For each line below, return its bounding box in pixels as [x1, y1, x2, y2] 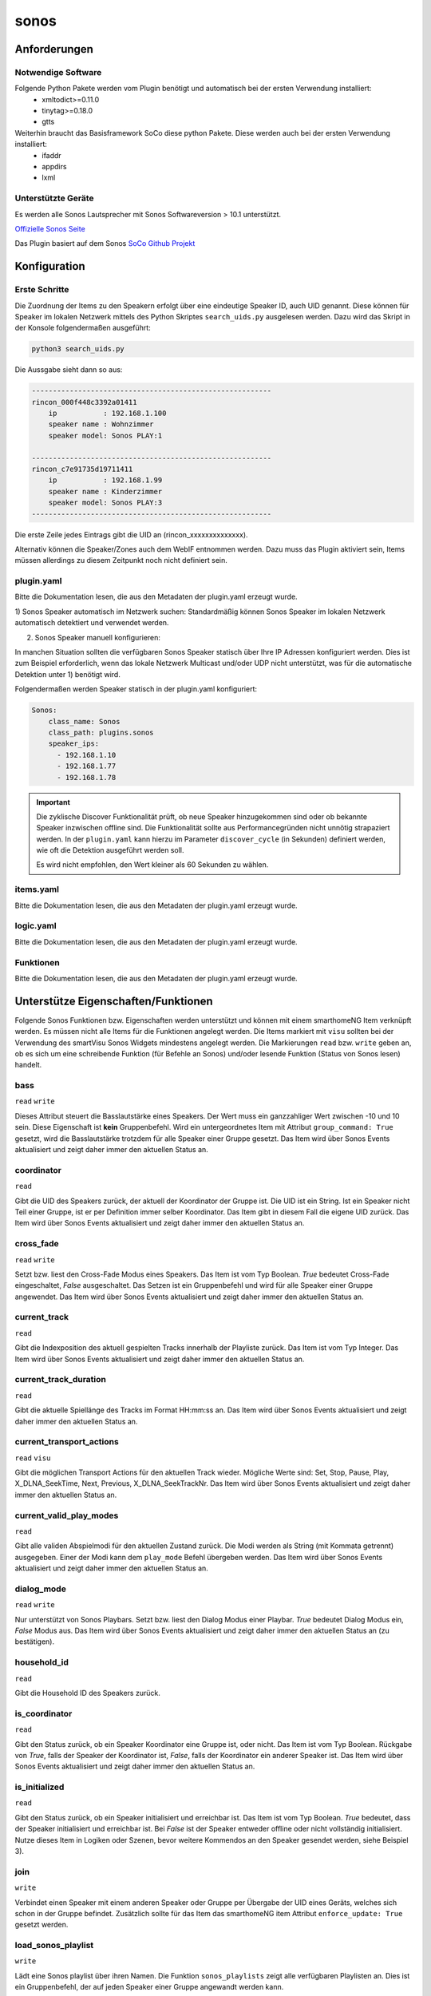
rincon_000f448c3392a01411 [31, 398, 137, 406]
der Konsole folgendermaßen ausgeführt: [14, 323, 151, 333]
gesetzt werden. [14, 1920, 69, 1930]
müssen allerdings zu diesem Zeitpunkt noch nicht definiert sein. [14, 556, 227, 565]
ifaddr [42, 150, 61, 160]
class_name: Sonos [48, 717, 121, 726]
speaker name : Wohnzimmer [48, 420, 155, 429]
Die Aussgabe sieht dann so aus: [14, 365, 123, 374]
